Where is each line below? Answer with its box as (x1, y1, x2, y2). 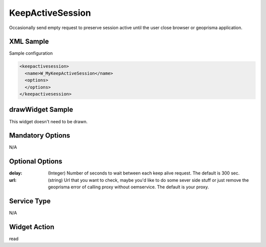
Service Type (9, 197, 51, 205)
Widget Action (9, 222, 55, 231)
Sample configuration (9, 50, 53, 56)
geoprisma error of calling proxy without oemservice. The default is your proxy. (48, 184, 209, 190)
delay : (9, 170, 22, 176)
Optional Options (9, 157, 63, 166)
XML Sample (9, 37, 49, 46)
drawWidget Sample (9, 106, 73, 114)
